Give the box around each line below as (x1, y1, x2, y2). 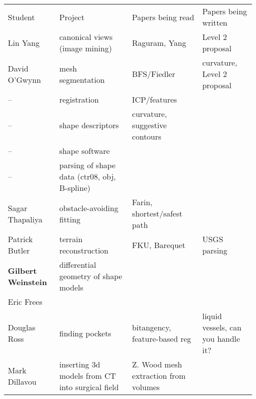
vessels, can (202, 322, 242, 333)
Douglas (8, 322, 35, 333)
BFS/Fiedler (132, 68, 175, 79)
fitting (59, 213, 81, 225)
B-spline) (59, 182, 91, 193)
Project (59, 11, 85, 23)
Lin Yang (8, 36, 40, 48)
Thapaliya (8, 213, 43, 225)
